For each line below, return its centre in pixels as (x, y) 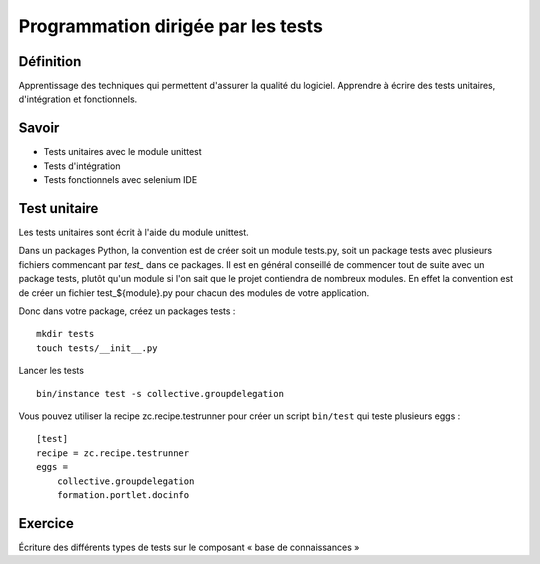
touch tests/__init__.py (97, 348)
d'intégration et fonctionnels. (78, 99)
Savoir (39, 128)
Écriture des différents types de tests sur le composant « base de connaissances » (189, 547)
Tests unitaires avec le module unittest (122, 152)
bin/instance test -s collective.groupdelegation (160, 393)
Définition (50, 61)
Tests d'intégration (82, 166)
